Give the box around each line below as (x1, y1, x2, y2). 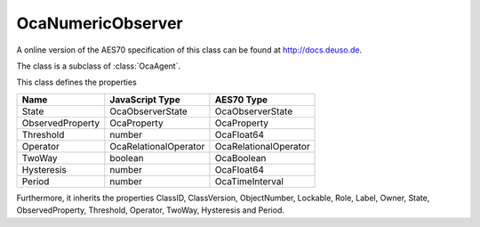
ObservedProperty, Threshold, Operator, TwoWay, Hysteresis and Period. (16, 205, 284, 215)
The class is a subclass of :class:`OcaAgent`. (16, 61, 181, 71)
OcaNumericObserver (16, 13, 183, 33)
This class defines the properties (16, 77, 137, 88)
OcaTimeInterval (214, 174, 284, 187)
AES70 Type (214, 93, 268, 106)
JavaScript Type (109, 93, 181, 106)
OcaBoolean (214, 151, 267, 164)
